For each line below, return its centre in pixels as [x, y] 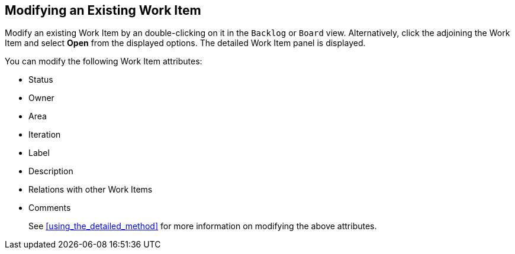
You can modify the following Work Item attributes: [104, 61]
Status [41, 80]
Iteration [45, 135]
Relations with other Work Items [91, 190]
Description [51, 171]
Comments [50, 208]
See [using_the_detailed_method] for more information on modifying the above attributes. [203, 226]
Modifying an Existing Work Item [103, 10]
